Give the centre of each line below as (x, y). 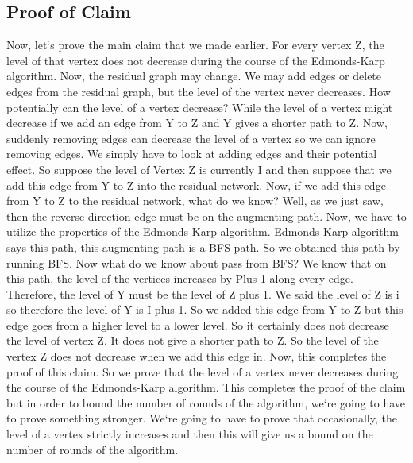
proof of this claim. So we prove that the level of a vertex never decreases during (203, 371)
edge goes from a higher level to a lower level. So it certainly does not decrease (198, 324)
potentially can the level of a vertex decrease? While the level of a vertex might (200, 107)
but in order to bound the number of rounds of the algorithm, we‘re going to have (206, 402)
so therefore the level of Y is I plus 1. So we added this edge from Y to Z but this (205, 309)
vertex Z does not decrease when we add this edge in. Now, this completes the (197, 356)
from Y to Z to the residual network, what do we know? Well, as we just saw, (195, 201)
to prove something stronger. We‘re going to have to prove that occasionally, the (202, 418)
